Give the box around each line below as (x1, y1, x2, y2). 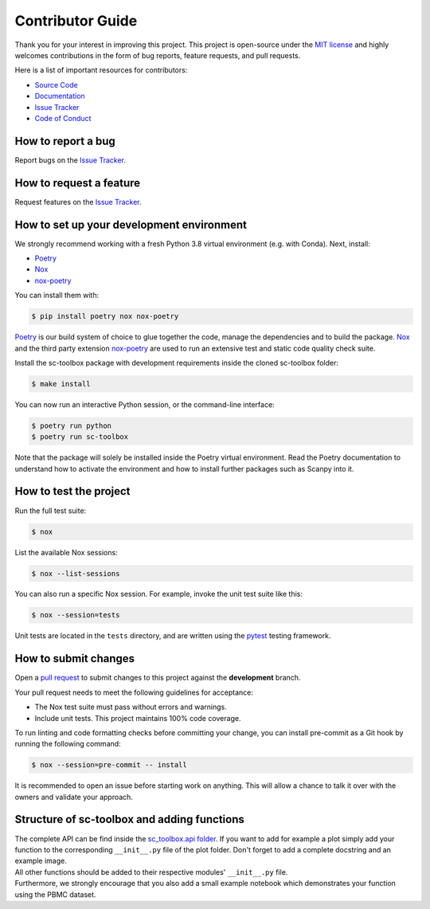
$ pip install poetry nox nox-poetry (31, 311, 179, 321)
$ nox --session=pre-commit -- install (31, 761, 187, 770)
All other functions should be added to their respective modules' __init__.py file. (14, 867, 288, 876)
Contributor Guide (14, 12, 138, 29)
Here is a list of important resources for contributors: (14, 65, 188, 75)
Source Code (34, 80, 79, 89)
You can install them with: (14, 291, 100, 300)
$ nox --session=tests (31, 610, 120, 620)
